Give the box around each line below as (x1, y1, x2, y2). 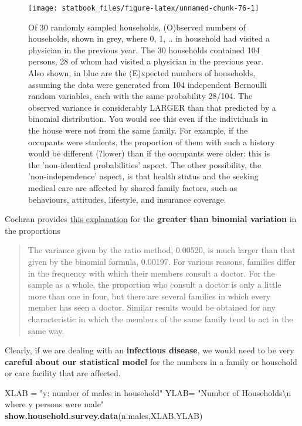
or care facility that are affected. (5, 367, 121, 379)
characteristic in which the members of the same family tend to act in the (28, 312, 293, 325)
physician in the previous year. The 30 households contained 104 (28, 43, 260, 56)
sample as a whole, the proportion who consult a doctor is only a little (28, 278, 281, 291)
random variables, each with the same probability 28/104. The (28, 90, 253, 102)
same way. (28, 324, 65, 336)
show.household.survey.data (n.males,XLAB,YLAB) (5, 410, 203, 422)
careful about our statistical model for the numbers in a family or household (5, 355, 297, 367)
